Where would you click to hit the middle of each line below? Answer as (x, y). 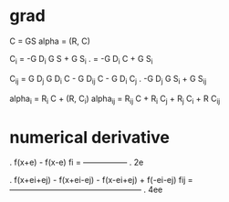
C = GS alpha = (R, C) (50, 41)
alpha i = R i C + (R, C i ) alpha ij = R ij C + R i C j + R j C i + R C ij (115, 99)
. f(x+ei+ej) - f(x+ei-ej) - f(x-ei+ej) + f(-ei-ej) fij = (101, 180)
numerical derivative (90, 137)
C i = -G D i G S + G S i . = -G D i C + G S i (81, 60)
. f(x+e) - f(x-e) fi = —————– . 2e (77, 162)
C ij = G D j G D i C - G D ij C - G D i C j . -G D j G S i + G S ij (108, 80)
